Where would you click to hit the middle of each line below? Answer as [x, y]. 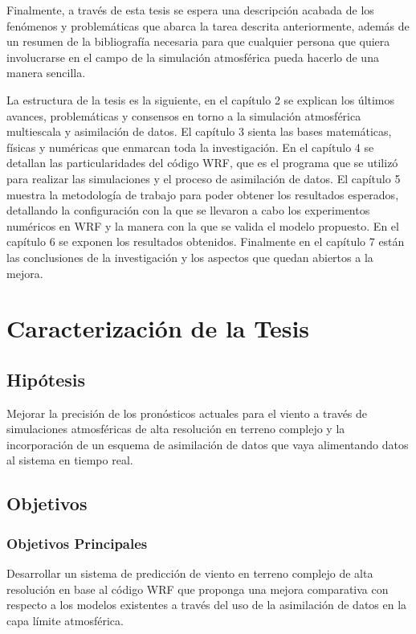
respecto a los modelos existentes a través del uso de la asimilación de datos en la [207, 605]
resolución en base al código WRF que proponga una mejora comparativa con [198, 589]
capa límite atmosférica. [65, 620]
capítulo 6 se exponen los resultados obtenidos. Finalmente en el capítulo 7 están [206, 241]
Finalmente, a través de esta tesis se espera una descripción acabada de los [190, 10]
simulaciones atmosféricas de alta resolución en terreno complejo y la [176, 429]
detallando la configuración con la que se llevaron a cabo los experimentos [188, 210]
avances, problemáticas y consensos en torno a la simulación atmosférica [184, 115]
